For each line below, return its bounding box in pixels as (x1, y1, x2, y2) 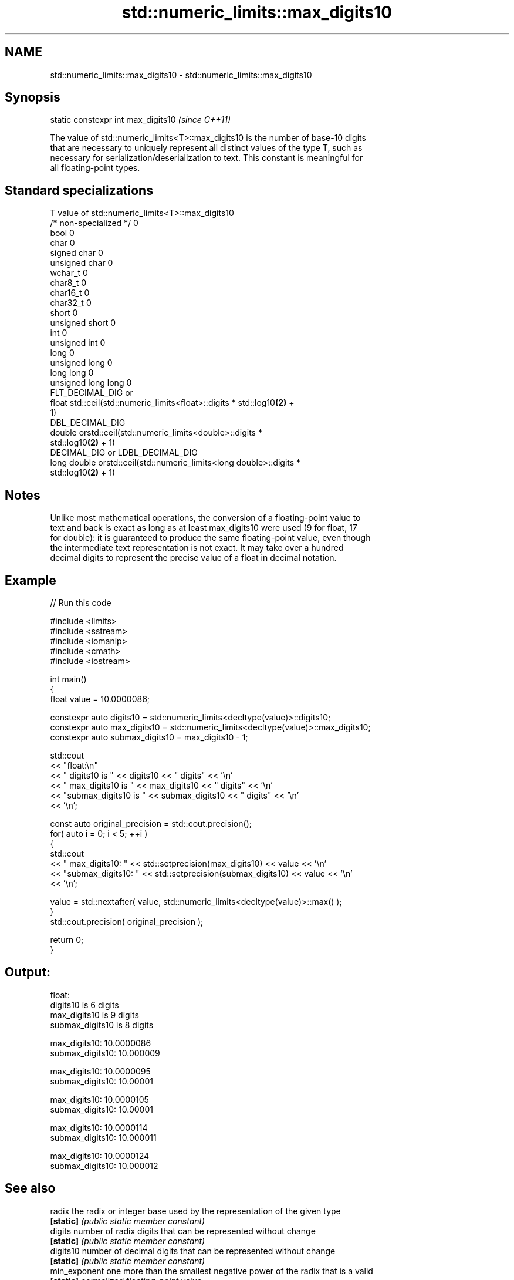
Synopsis (5, 90, 60, 105)
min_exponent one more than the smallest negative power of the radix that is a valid (50, 1265, 373, 1276)
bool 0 (50, 228, 75, 238)
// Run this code (50, 597, 111, 608)
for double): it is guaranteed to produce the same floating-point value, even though (50, 533, 371, 543)
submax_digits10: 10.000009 (50, 1047, 160, 1058)
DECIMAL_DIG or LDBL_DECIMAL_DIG (50, 447, 198, 458)
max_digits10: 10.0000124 (50, 1150, 150, 1161)
